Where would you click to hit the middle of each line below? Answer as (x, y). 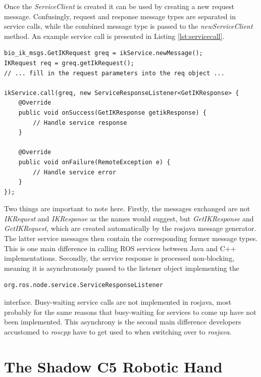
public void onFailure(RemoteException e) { (94, 162)
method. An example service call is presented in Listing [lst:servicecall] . (114, 36)
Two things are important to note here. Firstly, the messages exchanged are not (127, 208)
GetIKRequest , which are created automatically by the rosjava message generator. (130, 228)
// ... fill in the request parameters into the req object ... (114, 73)
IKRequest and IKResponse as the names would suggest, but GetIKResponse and (129, 218)
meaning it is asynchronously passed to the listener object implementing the (122, 268)
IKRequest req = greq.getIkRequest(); (69, 63)
